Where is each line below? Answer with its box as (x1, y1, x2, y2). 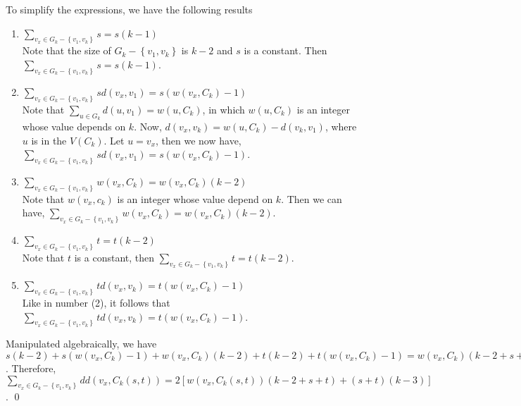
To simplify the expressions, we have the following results (6, 2, 253, 16)
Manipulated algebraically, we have (6, 336, 157, 351)
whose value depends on (22, 118, 126, 133)
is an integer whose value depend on (117, 191, 273, 206)
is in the (31, 133, 67, 147)
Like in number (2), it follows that (22, 295, 170, 309)
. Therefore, (6, 360, 56, 375)
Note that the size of (22, 43, 111, 58)
